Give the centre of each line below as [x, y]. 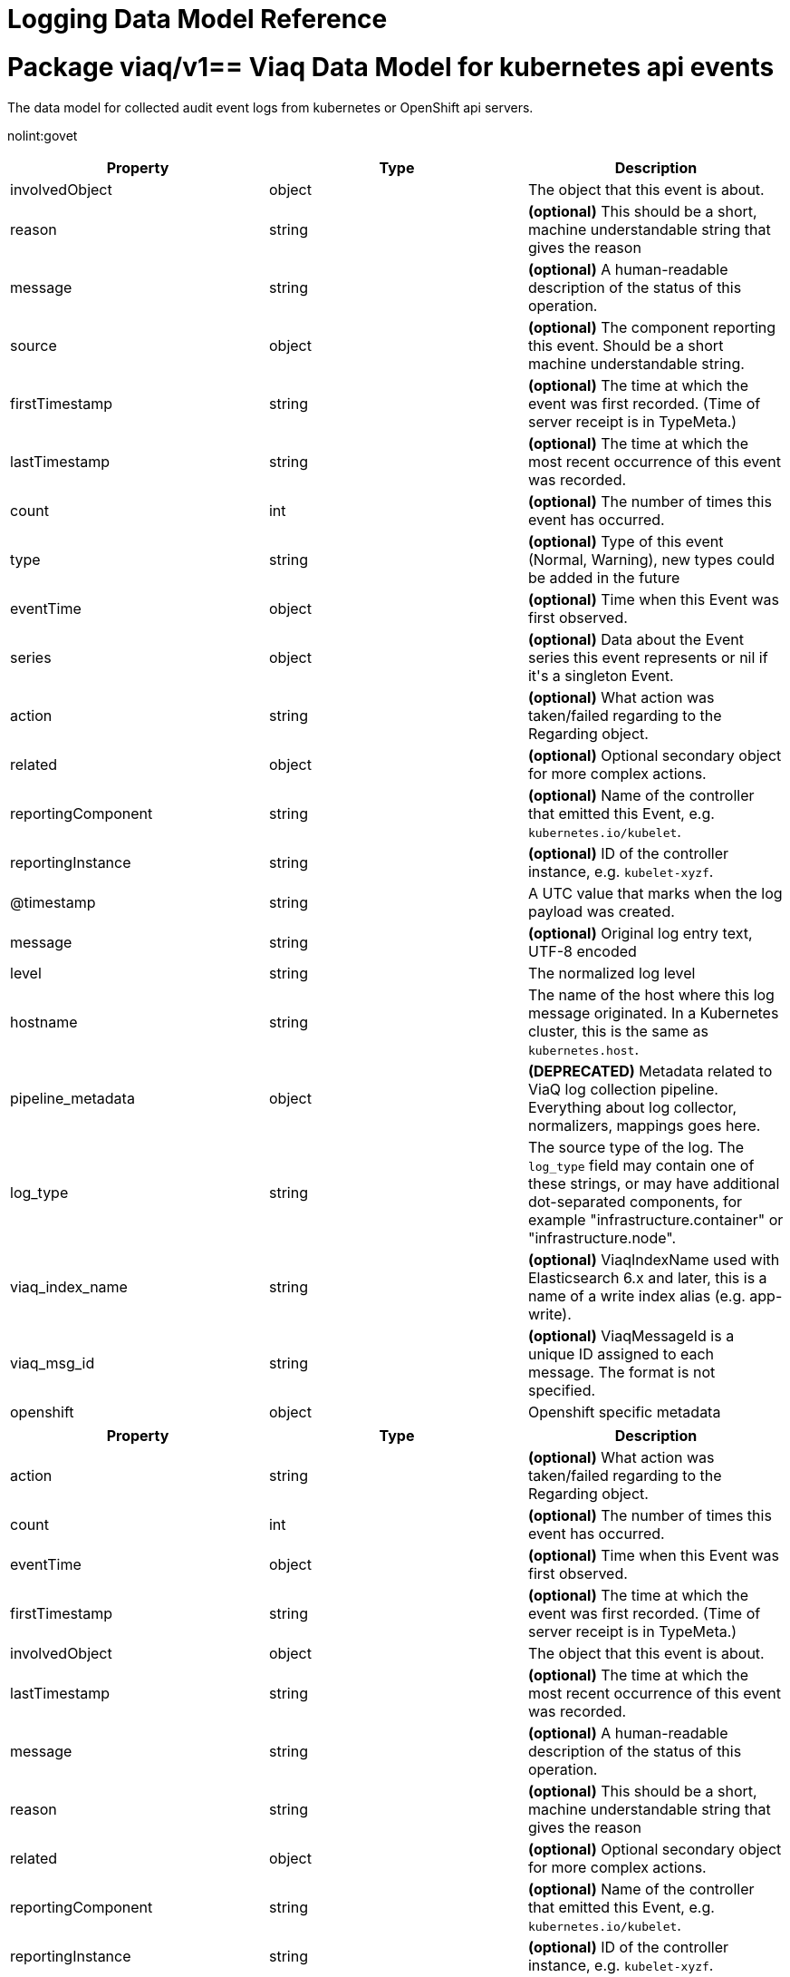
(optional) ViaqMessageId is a [631, 1335]
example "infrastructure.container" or [655, 1219]
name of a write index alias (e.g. [636, 1295]
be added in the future [604, 577]
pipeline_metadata [72, 1098]
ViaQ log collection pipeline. [623, 1089]
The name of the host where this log [651, 994]
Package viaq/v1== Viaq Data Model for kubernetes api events [391, 67]
